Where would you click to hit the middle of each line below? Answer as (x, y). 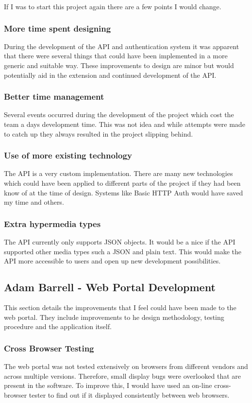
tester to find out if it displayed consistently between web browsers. (129, 394)
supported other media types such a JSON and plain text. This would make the (123, 251)
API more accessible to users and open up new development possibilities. (112, 261)
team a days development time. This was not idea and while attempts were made (125, 124)
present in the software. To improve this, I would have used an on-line (108, 385)
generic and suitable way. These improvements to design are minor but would (119, 65)
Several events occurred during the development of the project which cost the (119, 114)
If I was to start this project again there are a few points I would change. (113, 6)
